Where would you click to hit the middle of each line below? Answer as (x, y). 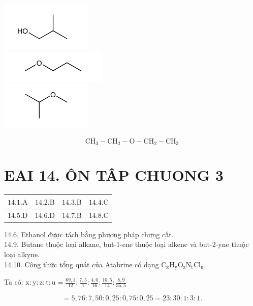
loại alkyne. (22, 254)
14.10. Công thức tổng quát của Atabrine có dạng (82, 264)
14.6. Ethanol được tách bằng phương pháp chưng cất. (89, 234)
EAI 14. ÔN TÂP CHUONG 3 (114, 175)
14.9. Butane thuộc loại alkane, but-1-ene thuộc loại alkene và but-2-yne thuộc (126, 244)
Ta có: (14, 282)
